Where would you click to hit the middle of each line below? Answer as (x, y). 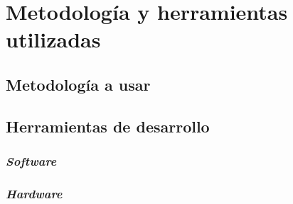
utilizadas (53, 39)
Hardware (34, 193)
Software (31, 161)
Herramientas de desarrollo (108, 126)
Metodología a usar (78, 84)
